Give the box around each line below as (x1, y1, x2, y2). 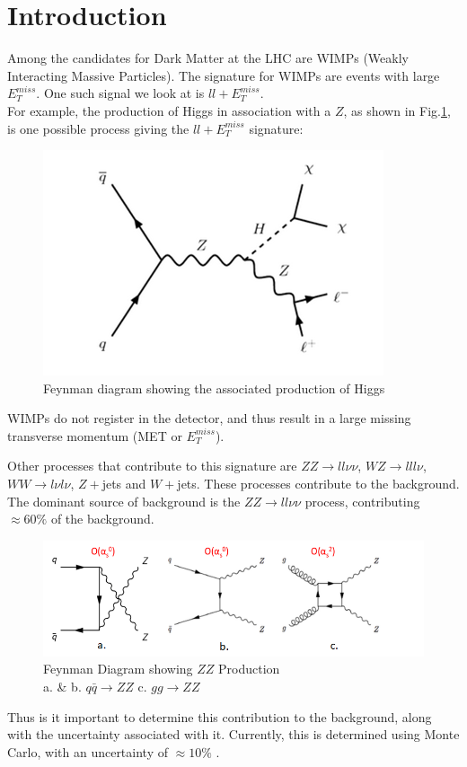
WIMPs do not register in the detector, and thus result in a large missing (7, 409, 411, 428)
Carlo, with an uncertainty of (7, 742, 168, 761)
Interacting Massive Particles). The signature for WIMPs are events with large (7, 66, 440, 84)
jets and (101, 474, 146, 493)
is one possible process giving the (7, 119, 189, 137)
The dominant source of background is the (7, 491, 241, 510)
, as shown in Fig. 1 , (343, 101, 451, 119)
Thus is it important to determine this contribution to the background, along (7, 707, 432, 726)
